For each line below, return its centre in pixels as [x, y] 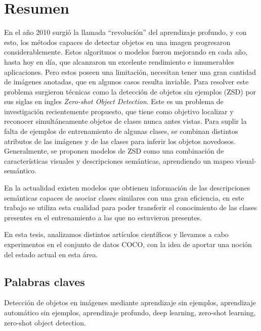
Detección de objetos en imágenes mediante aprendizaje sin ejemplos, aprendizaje [130, 302]
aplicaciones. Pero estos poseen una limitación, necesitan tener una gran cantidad [130, 72]
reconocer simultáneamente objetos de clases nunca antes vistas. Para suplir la [125, 121]
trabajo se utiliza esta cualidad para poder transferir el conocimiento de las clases [130, 207]
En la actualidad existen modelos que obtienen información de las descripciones [127, 188]
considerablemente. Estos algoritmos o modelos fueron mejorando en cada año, [126, 52]
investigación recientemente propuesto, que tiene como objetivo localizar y [119, 111]
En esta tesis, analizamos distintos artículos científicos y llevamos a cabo [116, 234]
